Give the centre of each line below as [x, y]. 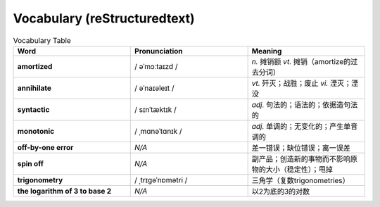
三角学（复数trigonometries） [300, 180]
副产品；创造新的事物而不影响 [301, 158]
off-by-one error [45, 147]
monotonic [36, 131]
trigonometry [40, 180]
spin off [30, 163]
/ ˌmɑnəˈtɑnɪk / [158, 131]
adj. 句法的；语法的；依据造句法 [305, 104]
